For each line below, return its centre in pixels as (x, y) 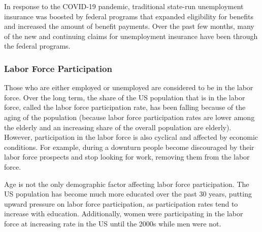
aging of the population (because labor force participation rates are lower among (129, 117)
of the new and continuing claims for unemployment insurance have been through (131, 36)
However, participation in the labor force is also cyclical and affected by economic (131, 137)
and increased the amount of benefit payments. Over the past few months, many (129, 26)
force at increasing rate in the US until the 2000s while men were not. (113, 223)
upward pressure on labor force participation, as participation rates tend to (121, 203)
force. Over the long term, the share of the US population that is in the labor (125, 97)
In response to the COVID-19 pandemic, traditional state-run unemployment (124, 6)
